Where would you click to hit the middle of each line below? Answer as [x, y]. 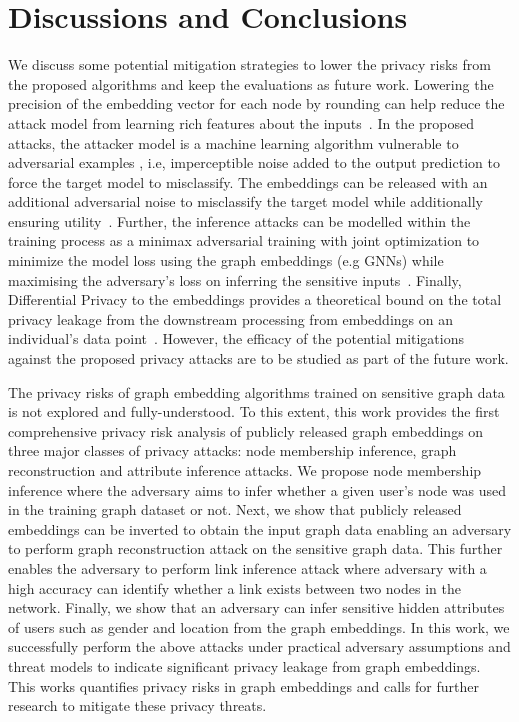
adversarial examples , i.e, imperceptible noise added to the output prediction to [254, 162]
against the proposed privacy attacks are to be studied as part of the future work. [258, 358]
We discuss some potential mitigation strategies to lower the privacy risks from [249, 64]
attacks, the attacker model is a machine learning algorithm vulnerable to [233, 142]
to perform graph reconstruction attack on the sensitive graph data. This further [255, 548]
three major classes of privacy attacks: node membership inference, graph [232, 450]
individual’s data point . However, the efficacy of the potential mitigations [236, 338]
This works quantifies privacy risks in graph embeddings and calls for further [244, 685]
